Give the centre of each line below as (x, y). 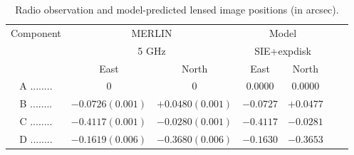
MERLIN (152, 32)
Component (36, 32)
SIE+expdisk (283, 50)
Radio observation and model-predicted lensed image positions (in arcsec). (177, 9)
